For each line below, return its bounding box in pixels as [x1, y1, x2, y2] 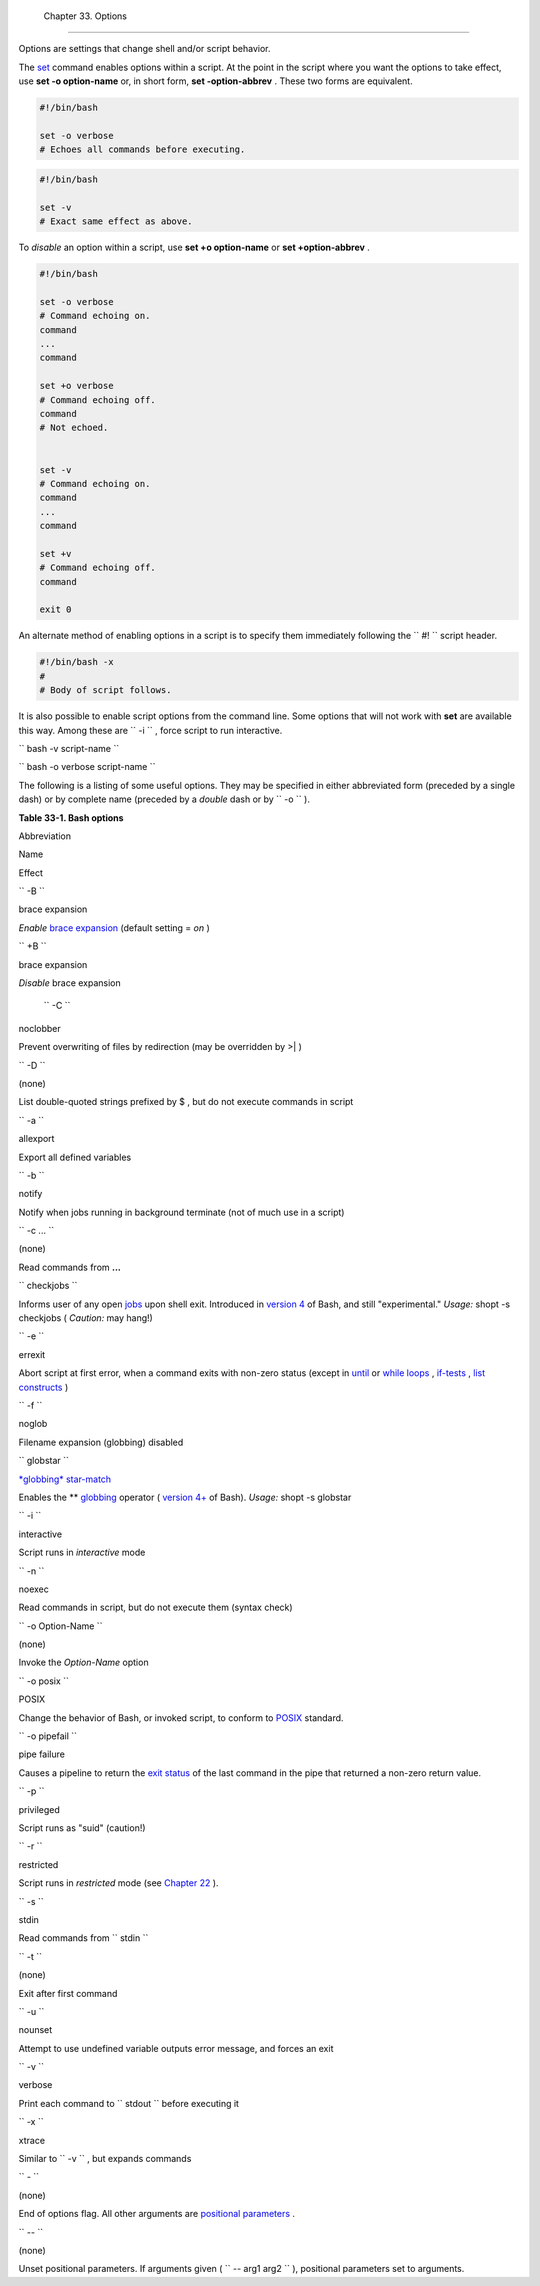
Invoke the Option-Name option [18, 1656, 149, 1669]
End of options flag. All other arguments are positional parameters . [18, 2208, 295, 2220]
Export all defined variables [18, 1151, 132, 1163]
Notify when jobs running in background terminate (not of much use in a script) [18, 1206, 345, 1218]
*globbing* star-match [18, 1473, 112, 1485]
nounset [18, 2024, 53, 2036]
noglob [18, 1418, 48, 1430]
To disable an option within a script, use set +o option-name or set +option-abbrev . [18, 241, 370, 254]
